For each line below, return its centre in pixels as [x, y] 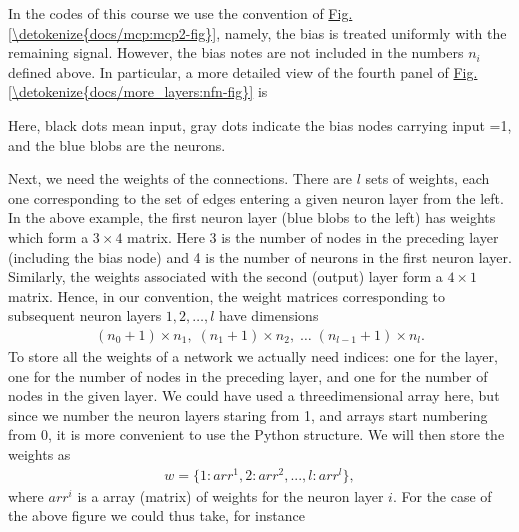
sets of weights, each [427, 178]
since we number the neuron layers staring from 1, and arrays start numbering [248, 414]
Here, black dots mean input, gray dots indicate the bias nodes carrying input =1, [260, 124]
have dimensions [269, 315]
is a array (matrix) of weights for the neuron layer [230, 495]
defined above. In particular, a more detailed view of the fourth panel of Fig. [243, 71]
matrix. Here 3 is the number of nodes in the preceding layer [313, 236]
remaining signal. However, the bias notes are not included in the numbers [236, 52]
